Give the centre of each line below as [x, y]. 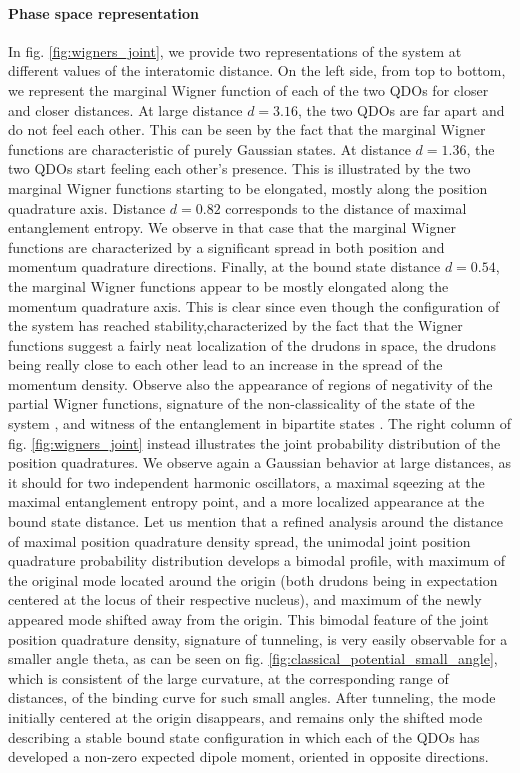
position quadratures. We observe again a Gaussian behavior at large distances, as [259, 462]
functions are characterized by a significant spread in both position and [226, 246]
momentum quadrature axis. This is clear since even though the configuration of [254, 305]
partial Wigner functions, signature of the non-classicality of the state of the [241, 403]
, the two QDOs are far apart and [401, 109]
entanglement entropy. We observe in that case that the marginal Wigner [232, 227]
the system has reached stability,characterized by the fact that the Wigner [235, 325]
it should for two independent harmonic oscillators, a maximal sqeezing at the [246, 481]
